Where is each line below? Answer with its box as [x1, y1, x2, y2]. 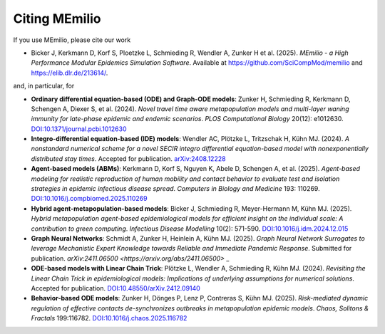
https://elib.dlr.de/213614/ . [31, 68, 108, 77]
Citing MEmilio [13, 11, 101, 26]
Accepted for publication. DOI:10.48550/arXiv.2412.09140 [31, 283, 201, 292]
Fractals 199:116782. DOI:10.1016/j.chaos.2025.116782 [31, 314, 188, 323]
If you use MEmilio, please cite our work [13, 36, 131, 44]
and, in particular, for [13, 82, 75, 90]
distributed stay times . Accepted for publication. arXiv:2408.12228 [31, 154, 226, 163]
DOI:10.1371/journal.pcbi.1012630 [31, 125, 127, 133]
